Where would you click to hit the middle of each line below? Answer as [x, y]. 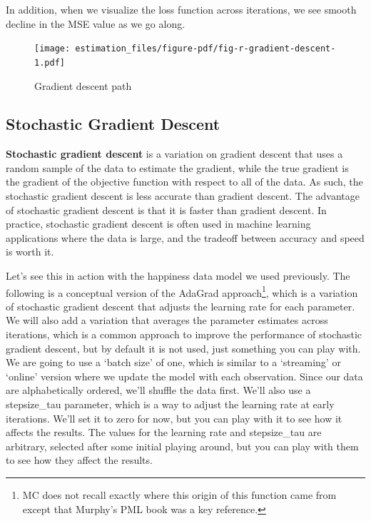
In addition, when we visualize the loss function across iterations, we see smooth [181, 9]
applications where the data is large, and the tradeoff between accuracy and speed [185, 237]
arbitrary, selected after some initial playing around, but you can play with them [182, 446]
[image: [52, 49]
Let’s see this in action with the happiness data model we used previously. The [178, 276]
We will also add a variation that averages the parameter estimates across [167, 320]
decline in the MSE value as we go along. [96, 23]
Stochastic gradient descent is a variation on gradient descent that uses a [174, 154]
